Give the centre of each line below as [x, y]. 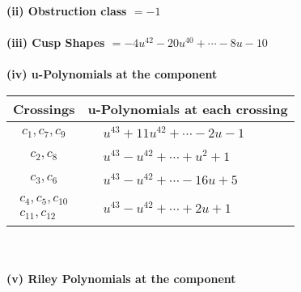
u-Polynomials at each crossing [188, 108]
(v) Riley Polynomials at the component [121, 278]
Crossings [44, 108]
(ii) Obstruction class [67, 11]
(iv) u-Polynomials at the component [112, 74]
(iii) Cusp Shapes [56, 42]
